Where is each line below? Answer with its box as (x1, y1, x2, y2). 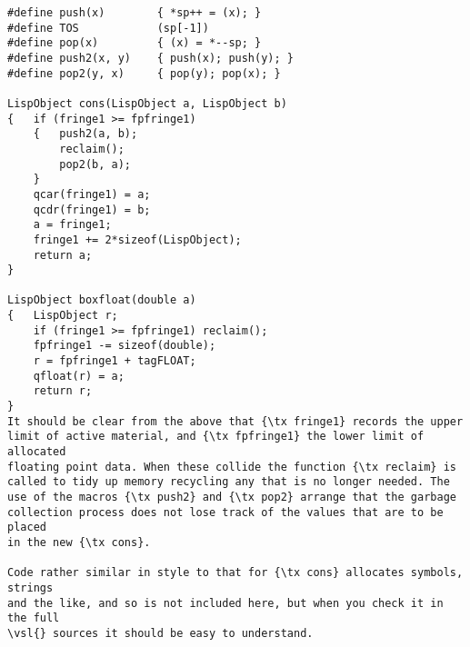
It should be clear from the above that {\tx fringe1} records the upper (7, 414, 464, 428)
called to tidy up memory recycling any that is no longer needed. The (7, 475, 450, 489)
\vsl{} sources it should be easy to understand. (7, 626, 314, 640)
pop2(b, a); (59, 157, 132, 171)
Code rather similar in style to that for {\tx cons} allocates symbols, (7, 566, 464, 580)
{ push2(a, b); (33, 127, 138, 141)
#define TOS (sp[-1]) (7, 21, 209, 35)
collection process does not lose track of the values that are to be (7, 505, 444, 519)
